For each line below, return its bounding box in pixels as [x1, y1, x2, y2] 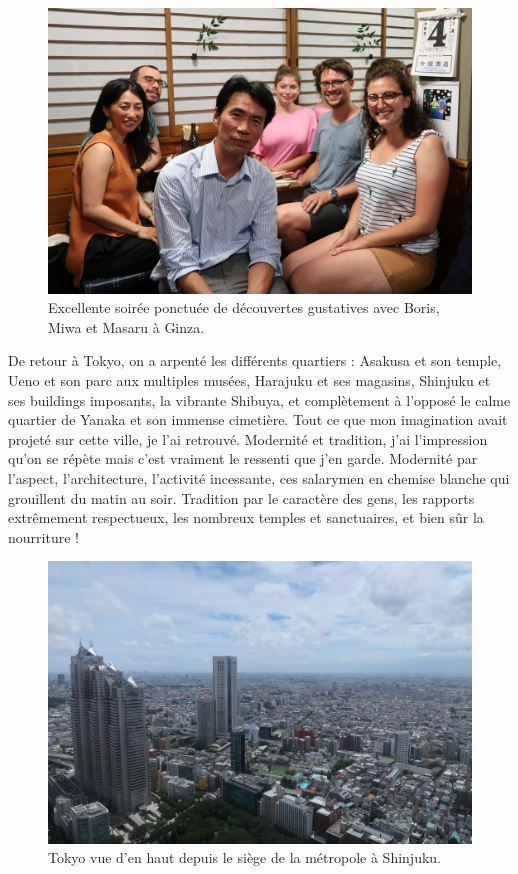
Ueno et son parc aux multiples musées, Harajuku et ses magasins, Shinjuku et [8, 370, 491, 391]
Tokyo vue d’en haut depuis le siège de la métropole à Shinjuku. [48, 847, 441, 868]
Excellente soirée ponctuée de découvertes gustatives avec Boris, [48, 297, 440, 318]
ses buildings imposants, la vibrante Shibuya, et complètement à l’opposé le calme [8, 389, 511, 410]
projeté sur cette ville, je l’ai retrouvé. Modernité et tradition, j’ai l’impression [8, 428, 488, 449]
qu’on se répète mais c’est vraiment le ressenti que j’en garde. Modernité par [8, 448, 478, 469]
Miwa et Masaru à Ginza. [48, 316, 205, 337]
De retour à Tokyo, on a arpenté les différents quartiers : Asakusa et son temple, [8, 350, 502, 371]
